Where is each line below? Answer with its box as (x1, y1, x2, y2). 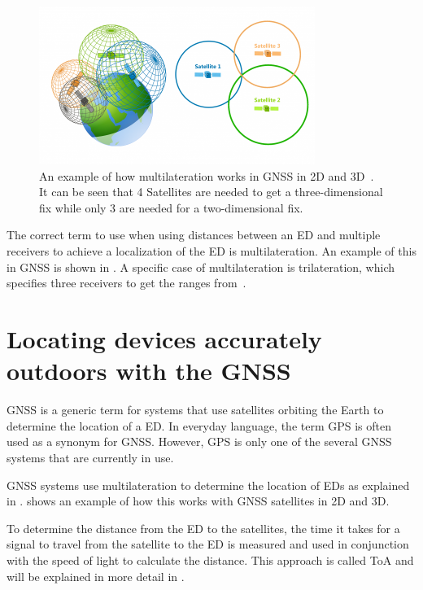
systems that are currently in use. (7, 448, 174, 465)
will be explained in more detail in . (7, 567, 185, 584)
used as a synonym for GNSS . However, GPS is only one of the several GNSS (7, 433, 392, 450)
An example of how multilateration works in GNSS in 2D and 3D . (39, 167, 374, 184)
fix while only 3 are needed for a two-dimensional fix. (39, 199, 303, 216)
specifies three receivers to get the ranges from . (7, 274, 246, 291)
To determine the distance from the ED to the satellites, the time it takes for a (7, 519, 400, 536)
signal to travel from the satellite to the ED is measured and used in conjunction (7, 535, 409, 553)
